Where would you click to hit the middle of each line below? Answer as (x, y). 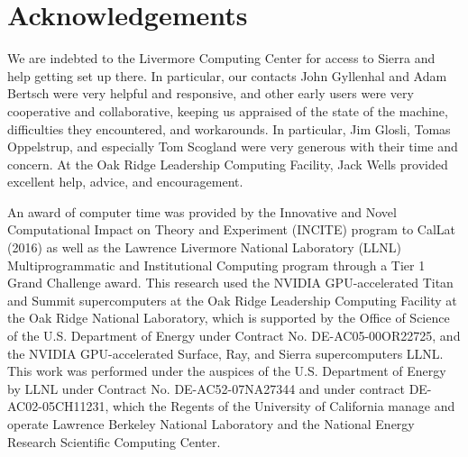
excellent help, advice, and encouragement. (125, 182)
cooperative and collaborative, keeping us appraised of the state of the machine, (228, 110)
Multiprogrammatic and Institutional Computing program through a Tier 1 (216, 265)
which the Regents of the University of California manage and (284, 406)
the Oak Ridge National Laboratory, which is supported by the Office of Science (229, 318)
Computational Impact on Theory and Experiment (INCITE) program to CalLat (231, 229)
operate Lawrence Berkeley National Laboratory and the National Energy (211, 424)
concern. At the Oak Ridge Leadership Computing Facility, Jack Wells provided (228, 164)
